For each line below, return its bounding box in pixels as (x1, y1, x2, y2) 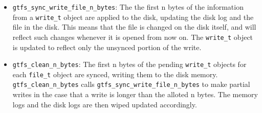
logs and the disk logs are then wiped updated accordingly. (12, 99, 197, 109)
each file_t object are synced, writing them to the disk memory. (12, 69, 218, 79)
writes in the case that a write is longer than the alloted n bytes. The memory (12, 89, 258, 100)
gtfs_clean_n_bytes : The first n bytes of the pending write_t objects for (12, 59, 247, 70)
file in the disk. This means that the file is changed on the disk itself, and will (12, 21, 256, 32)
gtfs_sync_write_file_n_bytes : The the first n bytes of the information (12, 2, 244, 12)
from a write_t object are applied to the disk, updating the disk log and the (12, 11, 254, 22)
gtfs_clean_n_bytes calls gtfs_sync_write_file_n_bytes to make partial (12, 79, 250, 89)
